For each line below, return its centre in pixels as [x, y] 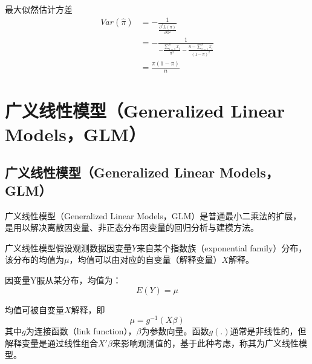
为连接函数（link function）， [81, 331]
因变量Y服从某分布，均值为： [63, 280]
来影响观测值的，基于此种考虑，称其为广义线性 [205, 342]
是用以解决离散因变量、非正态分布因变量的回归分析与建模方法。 [132, 227]
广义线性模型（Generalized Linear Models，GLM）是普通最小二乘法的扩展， [153, 215]
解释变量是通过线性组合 [51, 342]
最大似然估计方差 [39, 9]
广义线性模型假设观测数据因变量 [68, 247]
